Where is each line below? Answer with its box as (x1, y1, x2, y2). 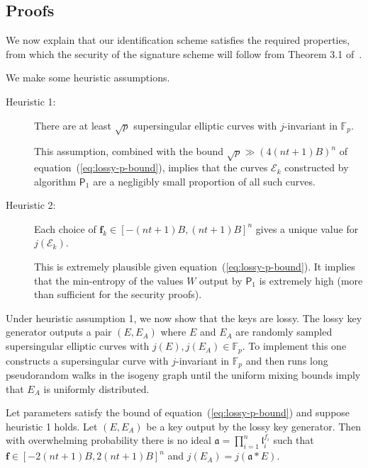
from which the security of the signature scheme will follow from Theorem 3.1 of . (6, 46, 362, 61)
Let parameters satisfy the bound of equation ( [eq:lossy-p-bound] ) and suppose (6, 405, 350, 420)
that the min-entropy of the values (34, 273, 184, 287)
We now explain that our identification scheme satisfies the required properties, (6, 33, 350, 47)
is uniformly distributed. (43, 381, 150, 396)
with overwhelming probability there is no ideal (6, 433, 211, 447)
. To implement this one (242, 338, 347, 353)
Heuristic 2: (6, 198, 56, 212)
